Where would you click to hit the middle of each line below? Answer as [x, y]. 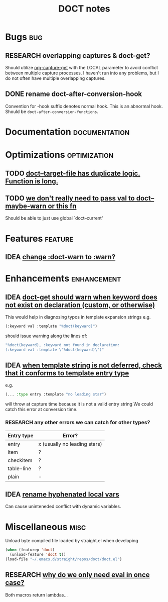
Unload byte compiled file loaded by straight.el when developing [72, 541]
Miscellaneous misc [46, 527]
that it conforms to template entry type [67, 373]
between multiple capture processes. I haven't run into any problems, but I [82, 73]
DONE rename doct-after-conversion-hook [73, 94]
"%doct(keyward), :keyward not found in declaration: [63, 345]
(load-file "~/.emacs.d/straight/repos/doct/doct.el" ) [64, 559]
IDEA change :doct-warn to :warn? [60, 257]
